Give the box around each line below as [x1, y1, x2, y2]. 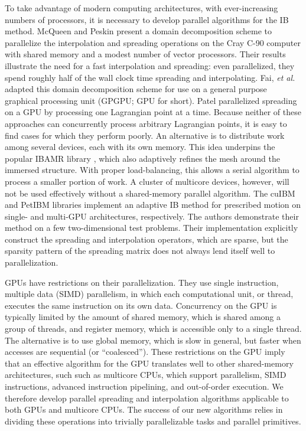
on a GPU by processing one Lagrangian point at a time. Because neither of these [5, 106, 301, 118]
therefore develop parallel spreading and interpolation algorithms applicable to [5, 391, 289, 404]
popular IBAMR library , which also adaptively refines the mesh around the [5, 152, 280, 164]
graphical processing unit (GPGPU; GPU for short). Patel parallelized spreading [5, 94, 297, 106]
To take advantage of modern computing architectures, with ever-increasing [5, 2, 278, 14]
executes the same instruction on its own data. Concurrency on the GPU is [5, 299, 277, 311]
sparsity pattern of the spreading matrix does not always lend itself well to [5, 244, 275, 257]
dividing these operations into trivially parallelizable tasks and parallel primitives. [5, 414, 301, 427]
